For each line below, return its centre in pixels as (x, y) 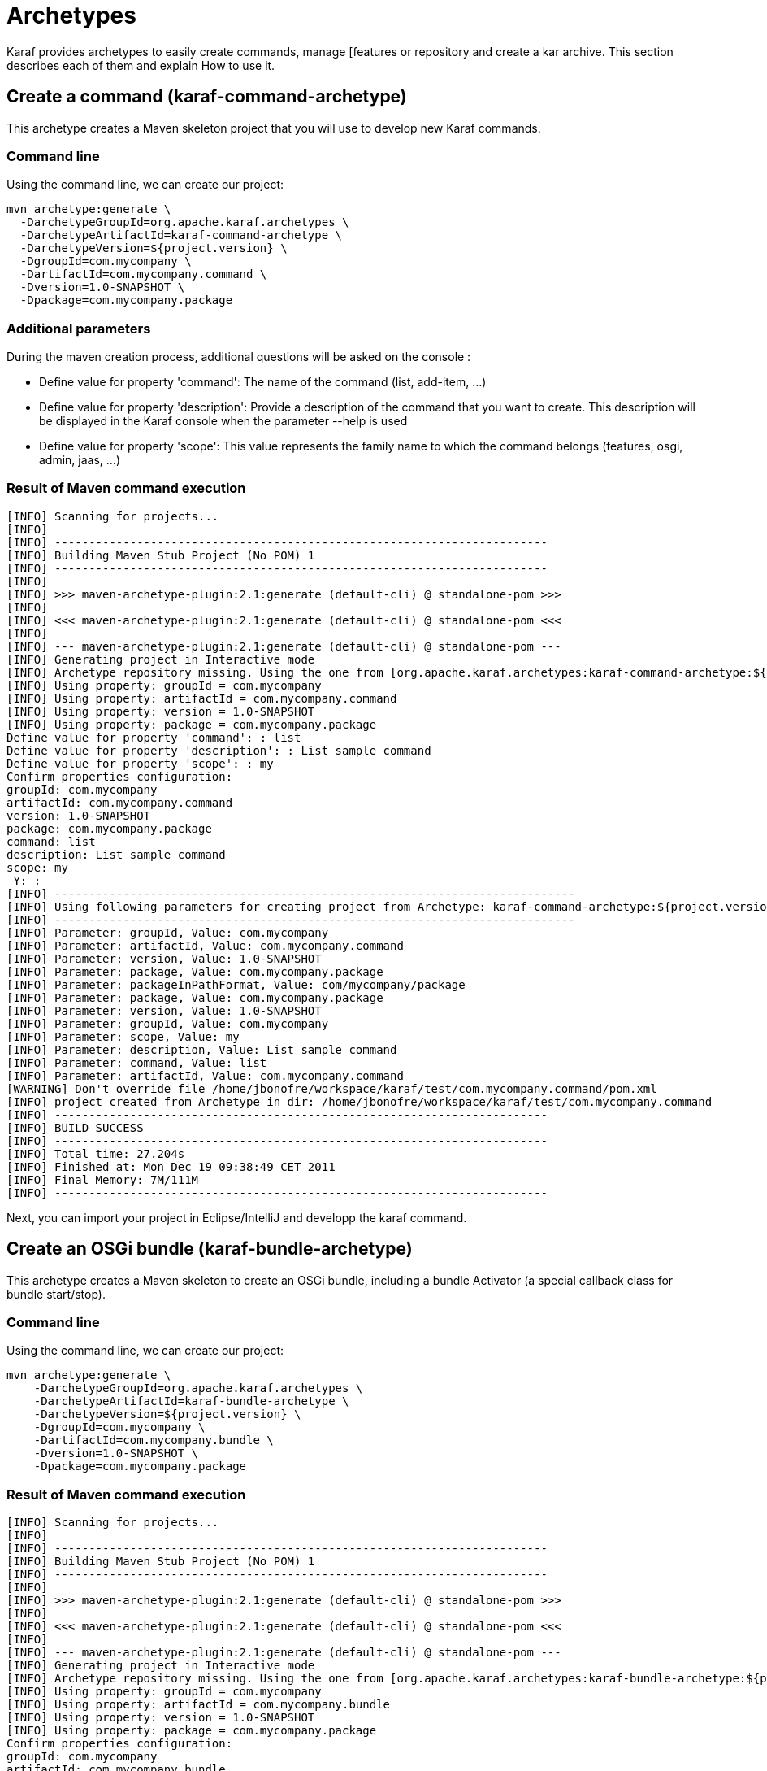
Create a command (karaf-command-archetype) (207, 97)
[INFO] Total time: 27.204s (96, 1153)
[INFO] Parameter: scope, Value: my (123, 1036)
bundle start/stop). (56, 1294)
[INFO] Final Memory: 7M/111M (103, 1179)
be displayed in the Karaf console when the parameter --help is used (223, 421)
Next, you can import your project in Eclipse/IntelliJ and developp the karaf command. (237, 1217)
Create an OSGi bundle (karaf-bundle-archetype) (210, 1249)
